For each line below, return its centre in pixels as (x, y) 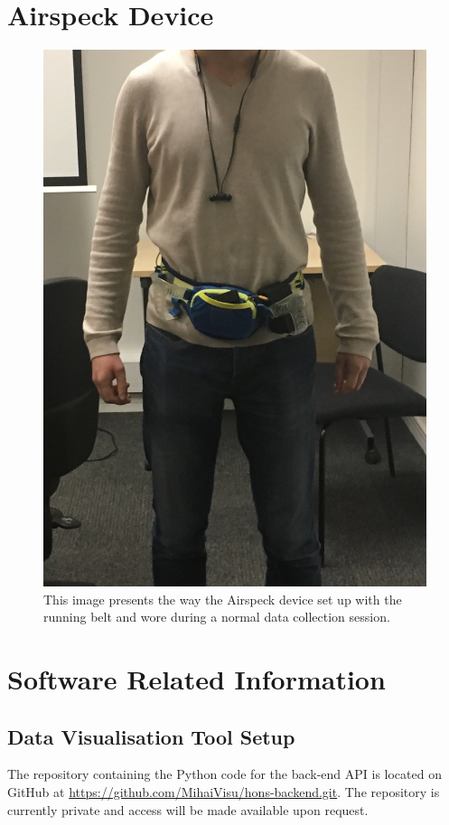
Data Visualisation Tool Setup (151, 736)
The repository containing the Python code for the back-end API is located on (224, 774)
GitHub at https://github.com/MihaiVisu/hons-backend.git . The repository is (224, 792)
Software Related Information (196, 679)
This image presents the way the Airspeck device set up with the (223, 599)
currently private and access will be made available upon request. (188, 809)
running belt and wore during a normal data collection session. (217, 617)
